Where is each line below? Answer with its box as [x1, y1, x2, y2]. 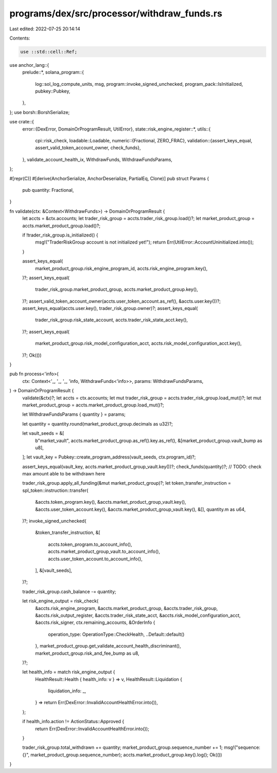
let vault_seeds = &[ [22, 430, 64, 436]
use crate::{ [9, 119, 34, 125]
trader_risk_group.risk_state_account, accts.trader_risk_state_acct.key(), [35, 317, 188, 323]
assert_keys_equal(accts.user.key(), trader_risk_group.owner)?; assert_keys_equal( [22, 305, 198, 311]
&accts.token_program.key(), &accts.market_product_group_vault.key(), [35, 499, 187, 505]
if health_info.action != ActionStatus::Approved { [22, 719, 125, 725]
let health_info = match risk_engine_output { [22, 669, 115, 675]
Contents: [9, 35, 30, 41]
